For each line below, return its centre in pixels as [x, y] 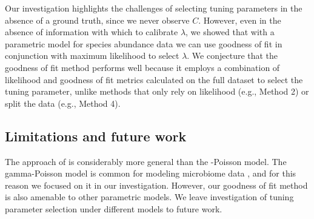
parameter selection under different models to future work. [114, 208]
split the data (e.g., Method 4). [63, 103]
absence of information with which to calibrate [92, 32]
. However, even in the [240, 20]
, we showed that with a [230, 32]
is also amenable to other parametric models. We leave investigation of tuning [149, 197]
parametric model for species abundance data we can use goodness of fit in [144, 43]
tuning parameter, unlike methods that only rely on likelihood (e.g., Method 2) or [157, 91]
